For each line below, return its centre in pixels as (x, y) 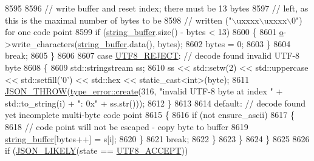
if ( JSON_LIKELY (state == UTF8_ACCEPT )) (97, 150)
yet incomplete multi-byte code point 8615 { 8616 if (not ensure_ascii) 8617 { (150, 115)
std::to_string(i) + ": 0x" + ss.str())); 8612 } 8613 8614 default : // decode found (155, 103)
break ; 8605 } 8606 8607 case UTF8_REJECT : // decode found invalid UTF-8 (152, 55)
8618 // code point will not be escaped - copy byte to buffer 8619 (127, 126)
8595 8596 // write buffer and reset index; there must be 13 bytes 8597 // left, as (157, 8)
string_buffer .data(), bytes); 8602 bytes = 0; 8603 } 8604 (184, 43)
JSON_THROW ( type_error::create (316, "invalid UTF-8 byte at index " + (144, 91)
